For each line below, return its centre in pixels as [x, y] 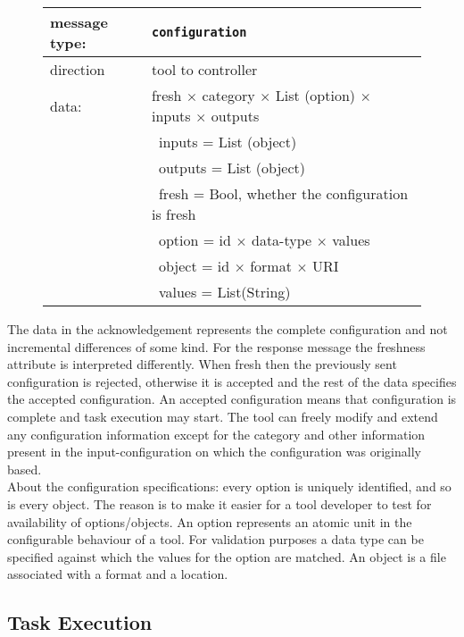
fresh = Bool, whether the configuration [283, 193]
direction [78, 69]
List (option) [315, 95]
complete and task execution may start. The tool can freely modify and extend [223, 416]
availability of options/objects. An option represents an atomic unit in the [210, 521]
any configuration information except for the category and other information [216, 434]
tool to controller [204, 69]
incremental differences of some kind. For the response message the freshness [216, 346]
